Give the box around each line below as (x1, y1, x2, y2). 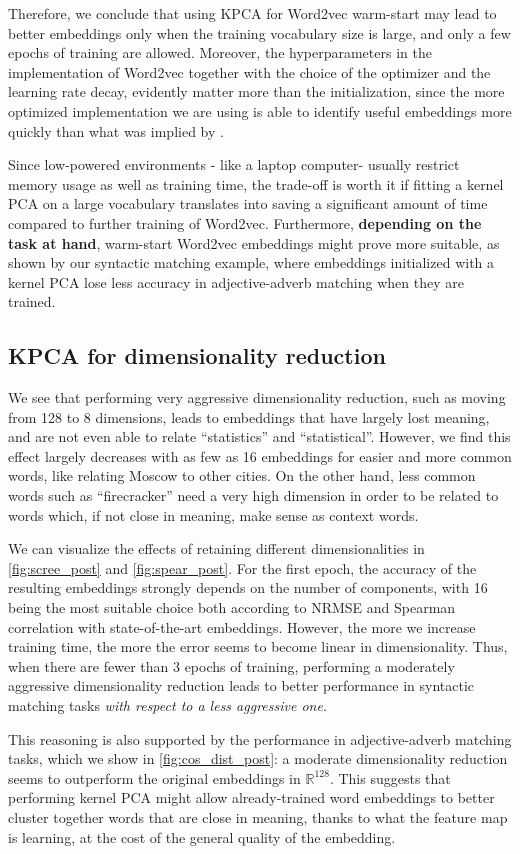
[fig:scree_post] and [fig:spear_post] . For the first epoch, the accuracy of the (8, 557, 477, 578)
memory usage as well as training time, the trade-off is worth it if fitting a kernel (8, 173, 504, 194)
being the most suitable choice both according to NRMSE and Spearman (8, 597, 456, 618)
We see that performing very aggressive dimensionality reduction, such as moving (8, 387, 506, 408)
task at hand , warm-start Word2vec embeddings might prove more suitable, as (8, 232, 500, 253)
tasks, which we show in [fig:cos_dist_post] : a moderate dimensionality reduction (8, 748, 508, 769)
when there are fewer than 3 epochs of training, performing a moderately (8, 655, 455, 676)
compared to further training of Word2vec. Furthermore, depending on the (8, 212, 482, 233)
